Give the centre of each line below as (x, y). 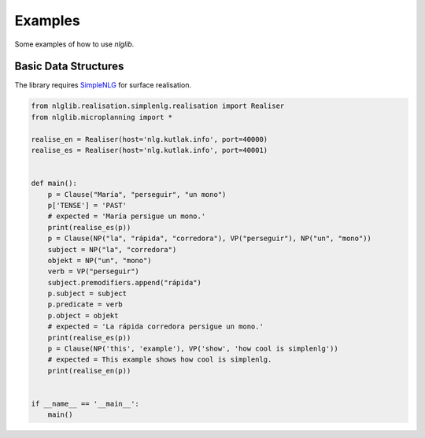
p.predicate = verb (85, 304)
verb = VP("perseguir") (93, 271)
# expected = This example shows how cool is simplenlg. (160, 360)
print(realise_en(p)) (89, 371)
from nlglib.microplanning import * (102, 117)
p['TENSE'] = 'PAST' (87, 205)
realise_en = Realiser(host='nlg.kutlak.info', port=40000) (150, 139)
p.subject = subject (87, 294)
